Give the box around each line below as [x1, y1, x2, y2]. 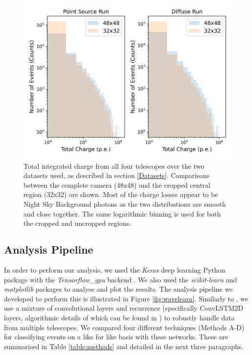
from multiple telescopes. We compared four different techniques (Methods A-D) [4, 322, 245, 332]
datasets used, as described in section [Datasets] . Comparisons [23, 170, 210, 180]
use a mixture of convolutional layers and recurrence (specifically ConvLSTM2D [4, 303, 244, 313]
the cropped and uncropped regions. [23, 218, 131, 228]
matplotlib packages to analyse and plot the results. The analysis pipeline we [4, 284, 233, 294]
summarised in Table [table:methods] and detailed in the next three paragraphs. [4, 341, 244, 351]
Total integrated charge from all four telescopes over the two [23, 160, 205, 171]
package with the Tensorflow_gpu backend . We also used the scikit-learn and [4, 274, 237, 284]
